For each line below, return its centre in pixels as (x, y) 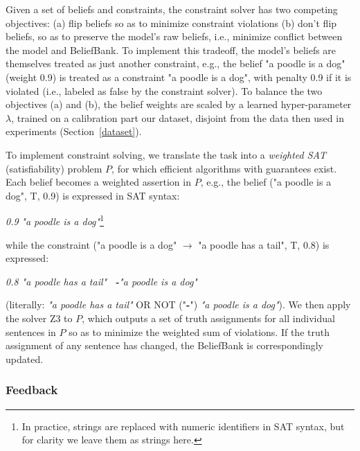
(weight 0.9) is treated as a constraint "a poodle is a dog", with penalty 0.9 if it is (179, 77)
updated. (25, 359)
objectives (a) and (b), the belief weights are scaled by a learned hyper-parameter (179, 104)
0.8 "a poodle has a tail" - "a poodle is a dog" (101, 281)
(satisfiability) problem (54, 168)
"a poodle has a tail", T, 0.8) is (264, 244)
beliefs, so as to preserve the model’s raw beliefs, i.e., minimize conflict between (174, 36)
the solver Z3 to (39, 318)
